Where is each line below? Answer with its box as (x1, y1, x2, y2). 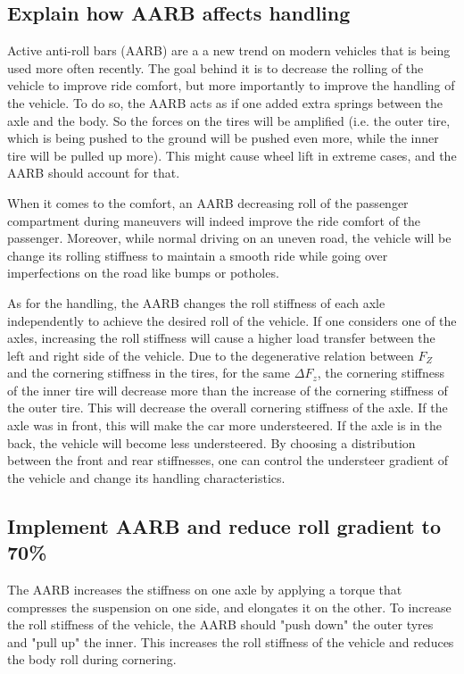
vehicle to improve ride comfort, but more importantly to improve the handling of (7, 76, 455, 95)
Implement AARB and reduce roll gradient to (7, 512, 442, 539)
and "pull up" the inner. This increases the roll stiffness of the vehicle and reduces (7, 632, 454, 651)
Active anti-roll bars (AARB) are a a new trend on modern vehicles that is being (7, 41, 451, 60)
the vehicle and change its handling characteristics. (7, 468, 286, 487)
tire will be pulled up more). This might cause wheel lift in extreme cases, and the (7, 146, 457, 164)
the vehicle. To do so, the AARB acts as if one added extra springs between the (7, 93, 443, 112)
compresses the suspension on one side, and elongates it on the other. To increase (7, 597, 452, 616)
